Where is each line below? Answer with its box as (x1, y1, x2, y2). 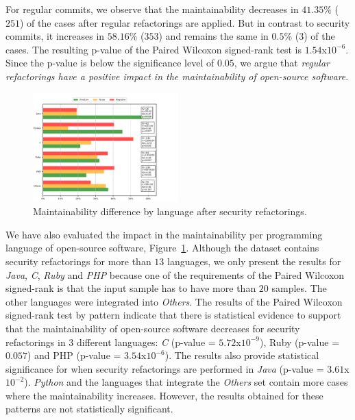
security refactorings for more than (5, 254, 151, 268)
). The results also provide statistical (164, 348, 319, 362)
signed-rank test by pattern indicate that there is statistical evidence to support (5, 308, 341, 322)
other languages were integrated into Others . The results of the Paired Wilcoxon (5, 294, 343, 308)
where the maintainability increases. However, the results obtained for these (5, 388, 323, 402)
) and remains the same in (158, 29, 269, 43)
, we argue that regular (234, 55, 330, 70)
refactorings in (5, 334, 66, 349)
